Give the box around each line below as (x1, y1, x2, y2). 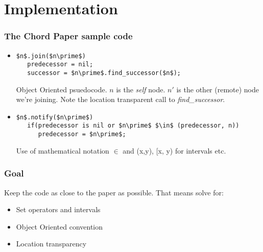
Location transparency (16, 238, 87, 249)
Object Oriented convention (16, 221, 103, 232)
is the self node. (116, 84, 165, 94)
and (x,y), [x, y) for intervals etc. (123, 145, 226, 156)
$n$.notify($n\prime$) (16, 113, 93, 121)
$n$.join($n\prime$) (16, 52, 86, 60)
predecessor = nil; (27, 61, 93, 68)
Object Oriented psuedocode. (16, 84, 107, 94)
